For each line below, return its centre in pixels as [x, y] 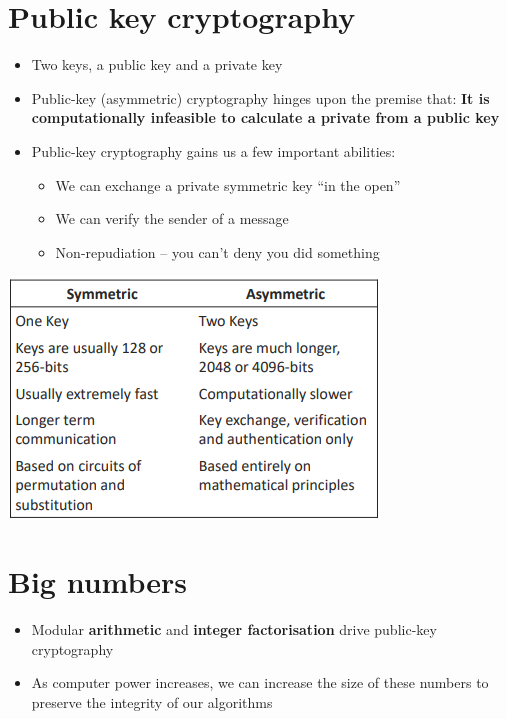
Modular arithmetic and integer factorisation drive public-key [234, 629]
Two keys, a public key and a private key [157, 64]
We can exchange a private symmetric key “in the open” [228, 184]
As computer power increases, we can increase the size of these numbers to [260, 682]
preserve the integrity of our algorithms [152, 701]
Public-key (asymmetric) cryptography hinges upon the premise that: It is [260, 97]
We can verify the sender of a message [172, 218]
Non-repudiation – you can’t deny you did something [217, 251]
